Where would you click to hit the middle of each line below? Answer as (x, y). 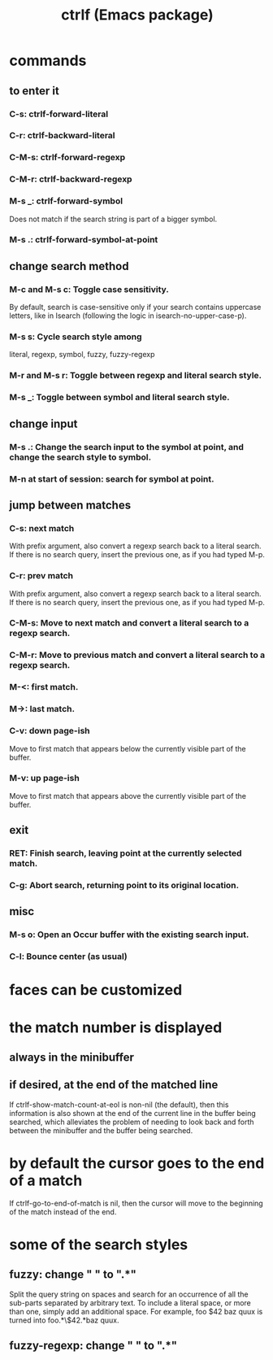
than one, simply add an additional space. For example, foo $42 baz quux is (136, 1311)
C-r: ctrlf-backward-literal (63, 136)
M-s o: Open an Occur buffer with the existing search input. (129, 935)
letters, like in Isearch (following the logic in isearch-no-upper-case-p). (128, 316)
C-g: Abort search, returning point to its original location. (124, 886)
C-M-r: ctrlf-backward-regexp (71, 179)
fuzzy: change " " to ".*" (73, 1275)
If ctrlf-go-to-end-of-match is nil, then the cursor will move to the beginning (136, 1203)
